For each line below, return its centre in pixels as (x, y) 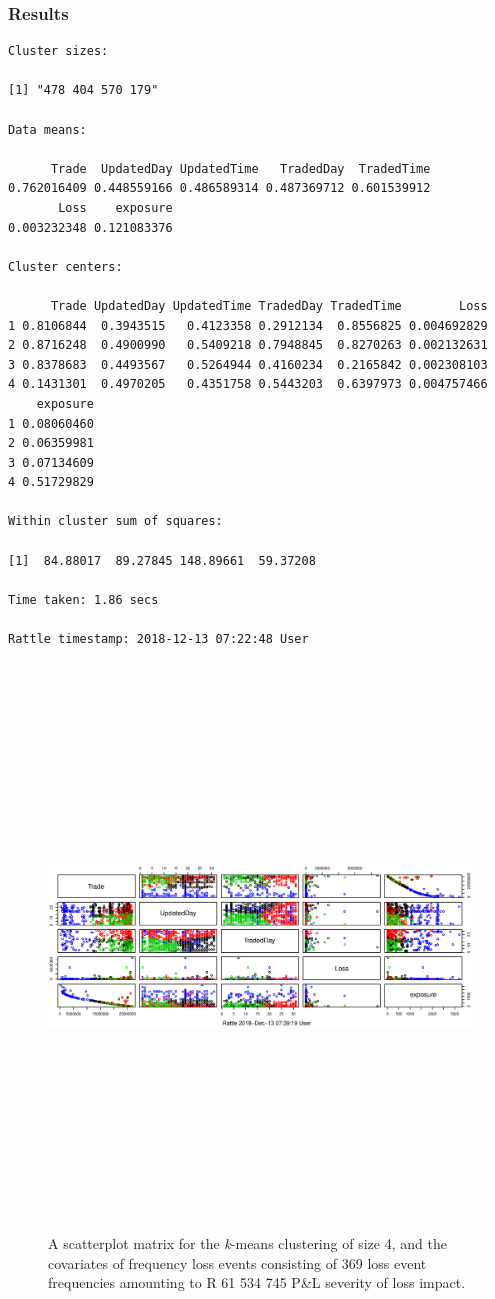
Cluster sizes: (58, 51)
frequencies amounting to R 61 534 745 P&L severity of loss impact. (257, 1282)
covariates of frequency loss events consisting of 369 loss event (237, 1262)
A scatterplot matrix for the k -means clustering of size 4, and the (247, 1243)
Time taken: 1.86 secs (83, 599)
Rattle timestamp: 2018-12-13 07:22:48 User (158, 639)
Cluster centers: (65, 266)
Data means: (47, 129)
